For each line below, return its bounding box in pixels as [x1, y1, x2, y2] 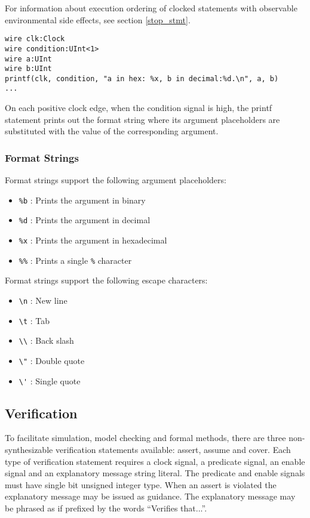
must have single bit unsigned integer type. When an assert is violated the [5, 478, 277, 491]
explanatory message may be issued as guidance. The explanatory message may [5, 490, 296, 502]
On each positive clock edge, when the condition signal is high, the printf [5, 101, 272, 114]
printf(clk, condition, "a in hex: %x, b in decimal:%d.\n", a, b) [5, 74, 279, 83]
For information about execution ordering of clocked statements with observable [5, 2, 297, 14]
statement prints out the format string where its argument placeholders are [5, 113, 280, 125]
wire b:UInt [5, 64, 52, 73]
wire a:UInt [5, 54, 52, 63]
